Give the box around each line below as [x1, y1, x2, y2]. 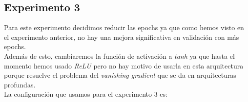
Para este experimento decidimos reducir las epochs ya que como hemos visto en [4, 22, 244, 33]
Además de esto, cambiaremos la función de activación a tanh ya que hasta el [4, 51, 235, 61]
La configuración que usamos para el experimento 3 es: [4, 89, 167, 99]
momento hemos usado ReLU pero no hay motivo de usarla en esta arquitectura [4, 60, 244, 70]
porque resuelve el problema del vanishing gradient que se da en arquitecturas [4, 70, 236, 80]
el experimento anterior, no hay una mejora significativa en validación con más [4, 32, 239, 42]
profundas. [4, 79, 36, 89]
